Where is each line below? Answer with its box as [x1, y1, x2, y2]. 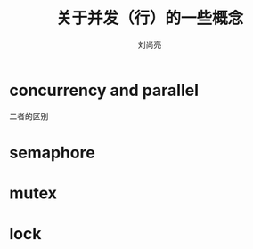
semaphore [9, 142, 95, 163]
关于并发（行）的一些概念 [55, 8, 243, 28]
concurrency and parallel [9, 80, 199, 100]
